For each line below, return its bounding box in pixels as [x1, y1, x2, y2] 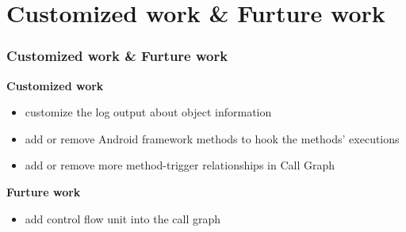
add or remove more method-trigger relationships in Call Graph [25, 157, 335, 173]
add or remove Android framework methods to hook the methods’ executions [25, 130, 400, 146]
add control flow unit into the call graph [25, 210, 221, 226]
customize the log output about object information [25, 104, 272, 120]
